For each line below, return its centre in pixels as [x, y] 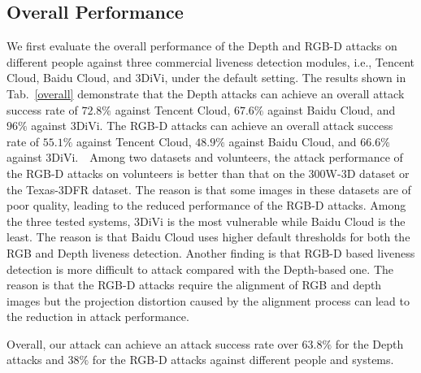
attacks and [35, 360]
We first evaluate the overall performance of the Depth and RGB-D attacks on [202, 46]
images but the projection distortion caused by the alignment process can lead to [208, 300]
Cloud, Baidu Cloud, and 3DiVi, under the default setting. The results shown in [206, 78]
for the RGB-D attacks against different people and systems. [243, 360]
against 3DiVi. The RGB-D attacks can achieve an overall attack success [212, 126]
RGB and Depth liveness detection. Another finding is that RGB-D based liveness [211, 252]
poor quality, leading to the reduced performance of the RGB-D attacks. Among [206, 205]
